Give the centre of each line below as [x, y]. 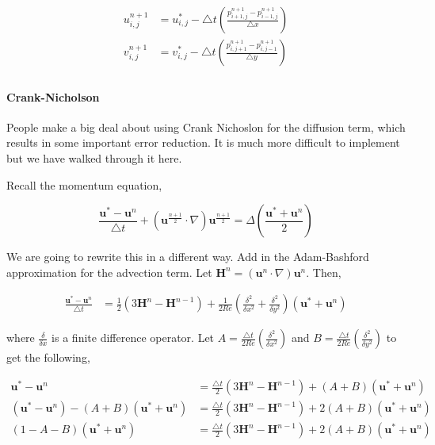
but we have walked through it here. [94, 158]
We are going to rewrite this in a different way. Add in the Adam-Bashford [188, 257]
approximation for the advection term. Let [109, 272]
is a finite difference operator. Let [133, 338]
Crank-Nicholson [53, 96]
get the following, [48, 357]
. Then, [324, 272]
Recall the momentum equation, [84, 184]
